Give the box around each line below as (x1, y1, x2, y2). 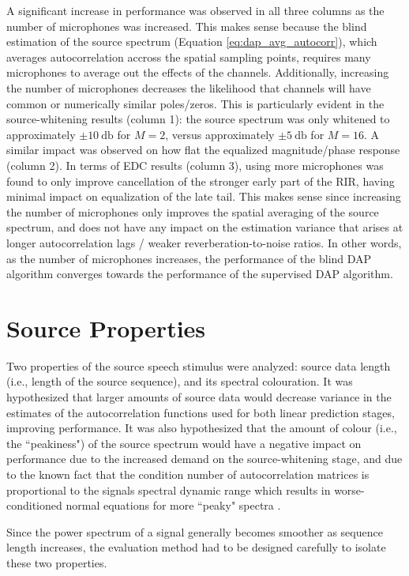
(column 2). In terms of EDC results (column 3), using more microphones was (6, 156, 384, 173)
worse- (334, 481, 365, 498)
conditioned (6, 497, 62, 514)
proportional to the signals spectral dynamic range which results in (6, 481, 331, 498)
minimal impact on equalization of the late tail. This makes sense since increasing (6, 188, 401, 205)
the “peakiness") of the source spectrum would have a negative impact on (6, 435, 362, 451)
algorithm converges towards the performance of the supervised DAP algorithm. (6, 265, 393, 282)
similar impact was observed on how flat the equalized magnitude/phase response (6, 141, 400, 158)
